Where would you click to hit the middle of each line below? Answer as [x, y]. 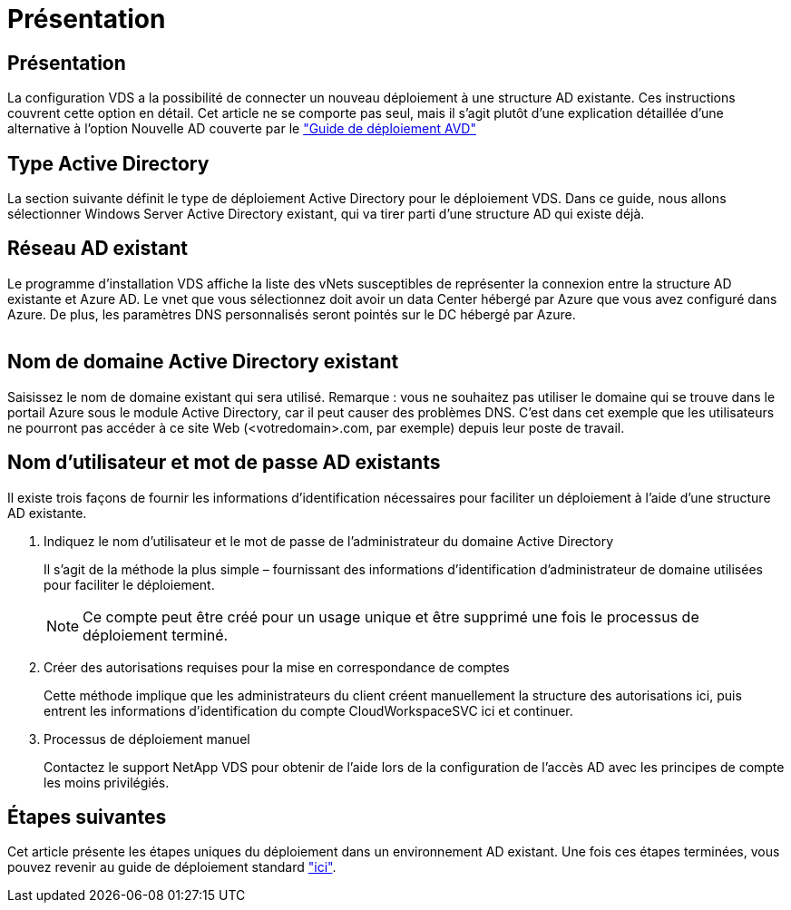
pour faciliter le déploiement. [129, 584]
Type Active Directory [108, 163]
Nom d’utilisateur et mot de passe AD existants [224, 463]
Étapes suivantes [87, 817]
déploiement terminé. [156, 635]
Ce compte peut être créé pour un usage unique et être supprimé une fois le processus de [391, 616]
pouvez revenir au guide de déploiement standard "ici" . [172, 867]
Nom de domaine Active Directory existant [203, 362]
